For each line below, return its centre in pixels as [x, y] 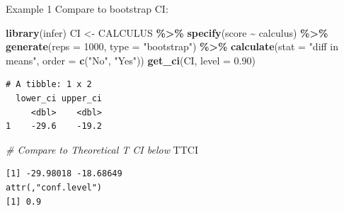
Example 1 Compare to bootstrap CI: [87, 8]
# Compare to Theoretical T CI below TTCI [102, 149]
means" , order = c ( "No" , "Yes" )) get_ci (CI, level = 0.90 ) [131, 60]
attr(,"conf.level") [54, 187]
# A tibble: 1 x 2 [49, 85]
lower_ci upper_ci [59, 98]
